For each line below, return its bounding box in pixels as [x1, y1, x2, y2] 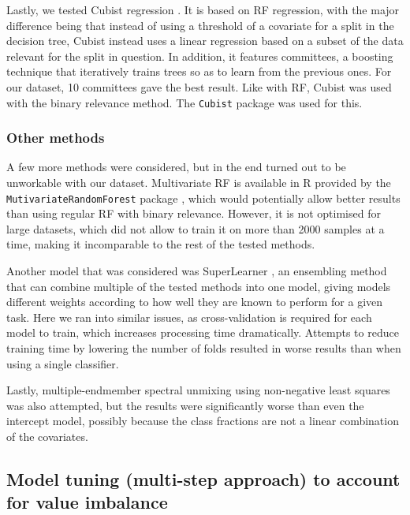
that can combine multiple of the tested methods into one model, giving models [6, 278, 391, 294]
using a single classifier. [6, 355, 119, 371]
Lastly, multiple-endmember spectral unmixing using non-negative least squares [6, 382, 390, 398]
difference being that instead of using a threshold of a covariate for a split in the [6, 17, 394, 33]
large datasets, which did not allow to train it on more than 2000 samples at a [6, 220, 385, 237]
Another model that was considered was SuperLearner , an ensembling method [6, 263, 387, 279]
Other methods [6, 128, 105, 147]
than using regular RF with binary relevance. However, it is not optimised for [6, 205, 381, 222]
